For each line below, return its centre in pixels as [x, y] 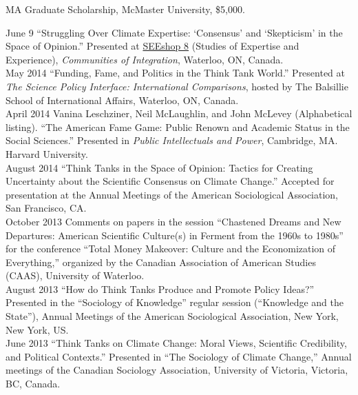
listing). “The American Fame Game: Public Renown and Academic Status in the [178, 126]
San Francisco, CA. [46, 208]
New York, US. [37, 329]
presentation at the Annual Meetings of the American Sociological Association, [172, 194]
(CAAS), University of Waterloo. [75, 275]
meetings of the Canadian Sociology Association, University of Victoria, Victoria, [177, 370]
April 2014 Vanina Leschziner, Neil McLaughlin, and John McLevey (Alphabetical [179, 113]
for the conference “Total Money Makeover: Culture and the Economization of [171, 249]
